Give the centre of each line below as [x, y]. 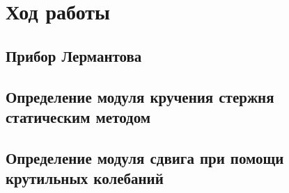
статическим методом [78, 116]
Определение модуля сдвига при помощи [145, 157]
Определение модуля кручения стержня [140, 96]
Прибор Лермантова [74, 55]
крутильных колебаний [85, 178]
